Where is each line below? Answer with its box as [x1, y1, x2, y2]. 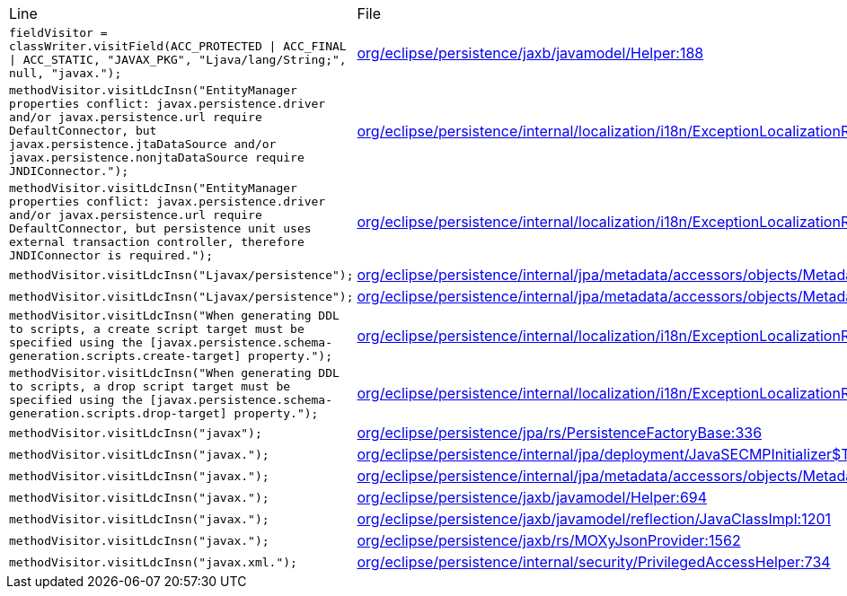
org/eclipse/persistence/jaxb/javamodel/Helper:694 [357, 488, 708, 506]
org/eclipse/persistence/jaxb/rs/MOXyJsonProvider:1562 [357, 531, 741, 549]
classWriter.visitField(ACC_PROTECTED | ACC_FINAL [9, 39, 347, 53]
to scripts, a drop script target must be [9, 380, 291, 393]
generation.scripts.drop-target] [9, 407, 227, 420]
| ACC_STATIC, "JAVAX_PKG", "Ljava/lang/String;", [9, 53, 347, 66]
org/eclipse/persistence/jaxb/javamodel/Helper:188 [357, 44, 704, 62]
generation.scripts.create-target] [9, 349, 242, 363]
